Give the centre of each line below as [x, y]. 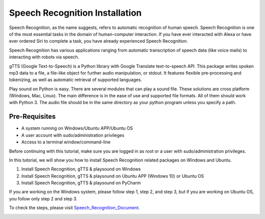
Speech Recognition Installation [75, 13]
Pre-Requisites [32, 117]
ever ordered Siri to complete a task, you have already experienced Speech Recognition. [99, 41]
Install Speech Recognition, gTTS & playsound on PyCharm [81, 183]
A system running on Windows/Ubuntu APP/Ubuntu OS [77, 128]
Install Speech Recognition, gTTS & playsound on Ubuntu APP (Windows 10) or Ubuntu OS [113, 176]
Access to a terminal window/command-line [66, 142]
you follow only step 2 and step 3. [43, 198]
